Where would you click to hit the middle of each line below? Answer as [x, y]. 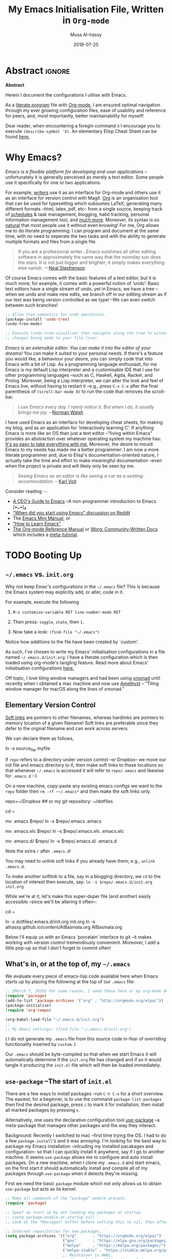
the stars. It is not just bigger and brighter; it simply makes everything [91, 262]
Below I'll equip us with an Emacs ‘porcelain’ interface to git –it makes [79, 937]
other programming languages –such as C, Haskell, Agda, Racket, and [79, 375]
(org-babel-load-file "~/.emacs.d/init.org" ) [55, 1019]
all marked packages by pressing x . [43, 1110]
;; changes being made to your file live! [51, 338]
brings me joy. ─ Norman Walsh [50, 412]
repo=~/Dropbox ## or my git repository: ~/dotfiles [59, 801]
